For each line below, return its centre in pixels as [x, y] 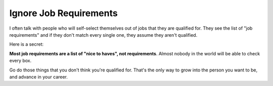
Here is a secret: [27, 44]
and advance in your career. [39, 77]
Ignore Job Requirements [64, 13]
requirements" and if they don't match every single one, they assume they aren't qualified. [103, 35]
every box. [20, 61]
